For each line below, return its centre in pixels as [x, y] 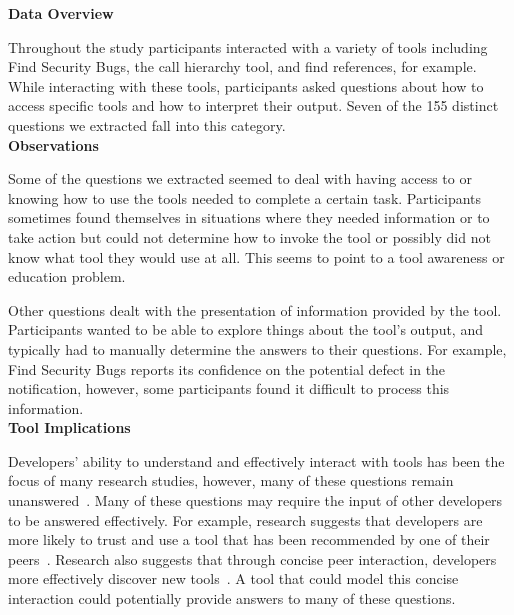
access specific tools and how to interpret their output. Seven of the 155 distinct [253, 105]
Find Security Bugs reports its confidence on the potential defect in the [227, 368]
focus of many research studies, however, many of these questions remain [231, 480]
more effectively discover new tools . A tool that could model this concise [233, 578]
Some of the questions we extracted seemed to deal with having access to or [240, 178]
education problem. [67, 276]
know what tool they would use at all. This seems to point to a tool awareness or [256, 256]
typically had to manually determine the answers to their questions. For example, [257, 348]
